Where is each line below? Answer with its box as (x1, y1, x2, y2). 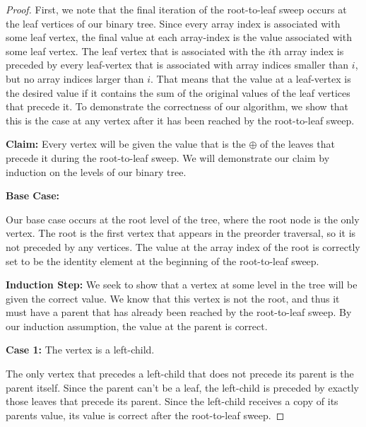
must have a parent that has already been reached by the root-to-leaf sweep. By (6, 305, 352, 320)
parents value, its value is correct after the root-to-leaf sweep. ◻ (6, 407, 285, 422)
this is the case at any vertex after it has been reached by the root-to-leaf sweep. (6, 112, 355, 127)
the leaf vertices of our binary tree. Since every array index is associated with (6, 16, 341, 30)
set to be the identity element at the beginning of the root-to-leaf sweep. (6, 253, 319, 268)
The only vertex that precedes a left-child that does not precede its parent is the (6, 366, 354, 381)
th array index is (271, 43, 344, 58)
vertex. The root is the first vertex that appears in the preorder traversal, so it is (6, 226, 356, 240)
